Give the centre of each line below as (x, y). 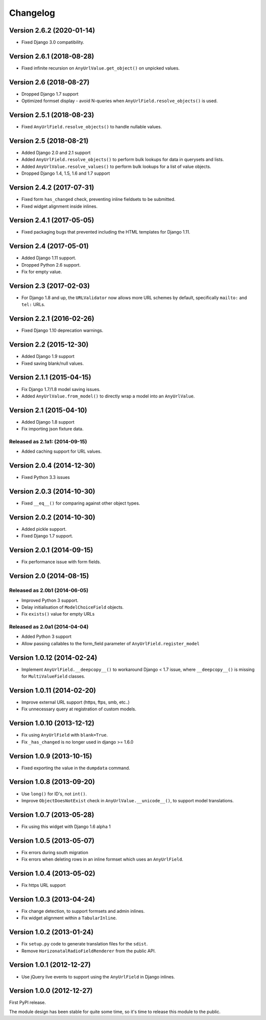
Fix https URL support (44, 885)
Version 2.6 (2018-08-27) (49, 82)
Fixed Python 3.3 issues (46, 477)
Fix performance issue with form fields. (61, 562)
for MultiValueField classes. (53, 676)
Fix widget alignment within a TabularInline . (69, 918)
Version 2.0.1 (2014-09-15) (51, 550)
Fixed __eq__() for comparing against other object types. (81, 503)
